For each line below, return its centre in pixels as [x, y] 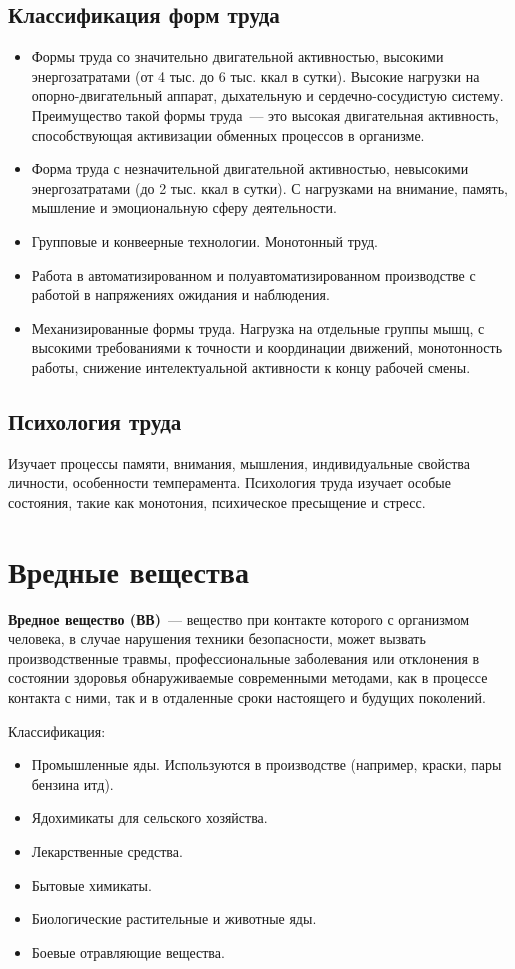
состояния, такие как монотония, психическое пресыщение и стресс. [217, 501]
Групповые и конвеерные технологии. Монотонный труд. [205, 240]
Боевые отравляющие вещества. [128, 951]
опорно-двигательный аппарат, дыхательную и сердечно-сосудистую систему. [267, 95]
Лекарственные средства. [107, 850]
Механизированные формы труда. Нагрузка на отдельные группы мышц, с [258, 327]
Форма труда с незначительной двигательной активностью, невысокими [250, 168]
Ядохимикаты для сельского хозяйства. [149, 817]
